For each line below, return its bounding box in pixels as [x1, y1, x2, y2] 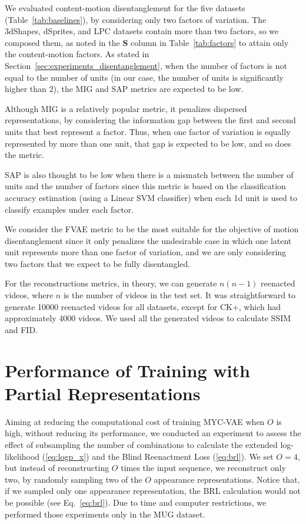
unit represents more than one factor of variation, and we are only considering [5, 246, 287, 258]
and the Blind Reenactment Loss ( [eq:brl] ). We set [92, 450, 274, 462]
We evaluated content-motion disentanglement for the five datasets [5, 2, 245, 14]
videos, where [5, 289, 54, 301]
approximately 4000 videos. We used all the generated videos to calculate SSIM [5, 312, 291, 324]
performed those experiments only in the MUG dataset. [5, 507, 205, 520]
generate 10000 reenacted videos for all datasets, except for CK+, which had [5, 300, 281, 312]
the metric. [5, 149, 44, 161]
